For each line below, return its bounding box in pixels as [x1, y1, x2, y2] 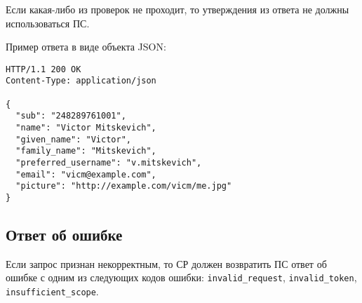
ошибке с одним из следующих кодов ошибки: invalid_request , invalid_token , [6, 270, 357, 285]
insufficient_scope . [6, 284, 99, 299]
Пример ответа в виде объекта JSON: [6, 39, 166, 54]
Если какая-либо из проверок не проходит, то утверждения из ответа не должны [6, 2, 349, 16]
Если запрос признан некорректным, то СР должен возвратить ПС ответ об [6, 256, 327, 271]
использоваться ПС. [6, 15, 90, 30]
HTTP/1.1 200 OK [6, 64, 81, 74]
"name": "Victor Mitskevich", [15, 123, 156, 133]
